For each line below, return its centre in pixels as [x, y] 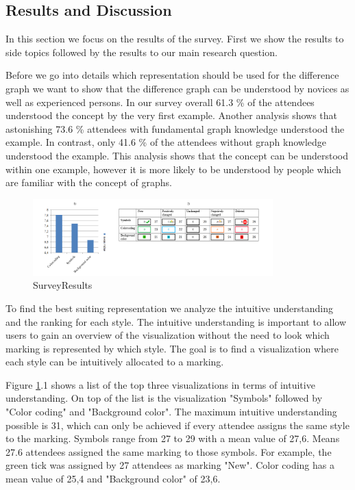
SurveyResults [63, 285]
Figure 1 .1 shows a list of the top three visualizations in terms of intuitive [160, 384]
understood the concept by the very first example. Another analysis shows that [172, 115]
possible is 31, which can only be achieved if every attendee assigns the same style [177, 425]
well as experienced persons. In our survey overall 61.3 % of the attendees [160, 102]
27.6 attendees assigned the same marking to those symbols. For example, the [169, 451]
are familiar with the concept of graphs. [89, 182]
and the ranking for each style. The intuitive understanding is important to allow [176, 321]
